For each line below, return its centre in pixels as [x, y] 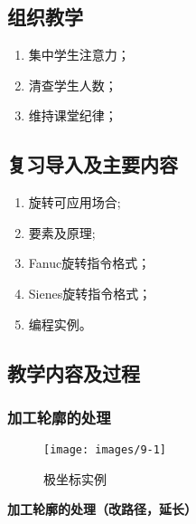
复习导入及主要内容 [93, 164]
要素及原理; [62, 232]
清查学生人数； [73, 85]
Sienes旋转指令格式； [90, 293]
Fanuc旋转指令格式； [89, 263]
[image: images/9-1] [105, 450]
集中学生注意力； [79, 55]
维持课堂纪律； [73, 115]
